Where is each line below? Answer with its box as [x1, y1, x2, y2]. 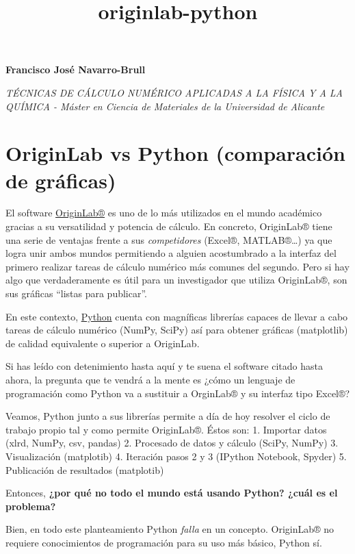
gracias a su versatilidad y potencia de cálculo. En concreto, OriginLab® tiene [5, 219, 332, 234]
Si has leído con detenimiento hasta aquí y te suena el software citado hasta [5, 359, 323, 373]
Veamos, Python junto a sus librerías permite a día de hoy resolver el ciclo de [5, 409, 330, 423]
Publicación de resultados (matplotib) [5, 462, 164, 477]
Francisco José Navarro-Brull [5, 62, 146, 77]
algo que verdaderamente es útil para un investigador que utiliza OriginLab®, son [5, 273, 347, 287]
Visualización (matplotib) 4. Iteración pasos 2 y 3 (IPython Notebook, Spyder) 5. [5, 449, 347, 463]
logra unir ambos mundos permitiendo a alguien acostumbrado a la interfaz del [5, 246, 337, 260]
